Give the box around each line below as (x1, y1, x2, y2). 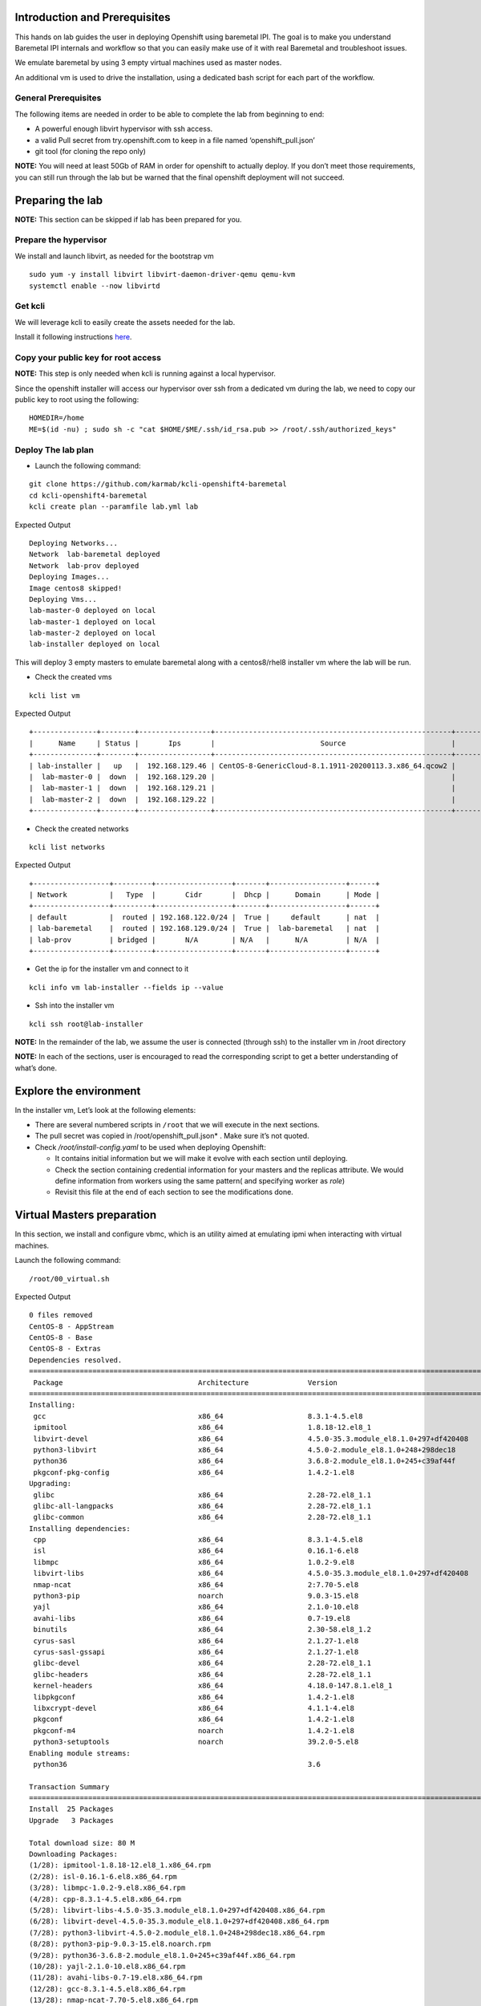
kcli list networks (29, 843, 106, 851)
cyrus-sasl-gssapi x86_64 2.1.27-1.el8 (33, 1647, 359, 1656)
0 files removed (29, 1310, 93, 1320)
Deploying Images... (29, 572, 110, 582)
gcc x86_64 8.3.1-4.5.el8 (33, 1411, 363, 1420)
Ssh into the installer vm (34, 1001, 115, 1010)
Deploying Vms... (29, 595, 97, 603)
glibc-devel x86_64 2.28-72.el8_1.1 (33, 1659, 372, 1668)
